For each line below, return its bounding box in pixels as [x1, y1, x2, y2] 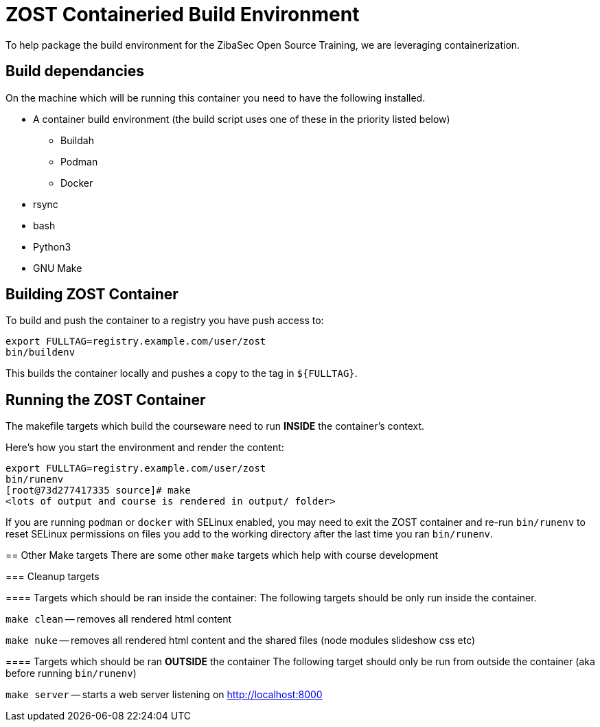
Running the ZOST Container [5, 391, 206, 408]
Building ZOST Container [5, 286, 178, 303]
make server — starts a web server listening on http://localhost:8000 [5, 689, 323, 701]
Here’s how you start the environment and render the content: [5, 441, 284, 454]
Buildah [60, 134, 94, 146]
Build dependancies [5, 62, 144, 80]
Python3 [33, 240, 71, 253]
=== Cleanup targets [5, 570, 100, 583]
